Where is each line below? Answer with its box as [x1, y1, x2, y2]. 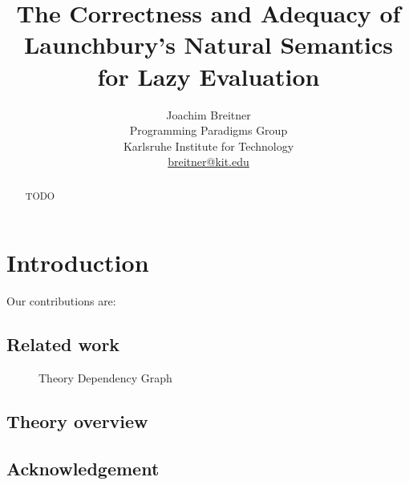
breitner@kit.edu [168, 153, 249, 170]
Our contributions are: [6, 293, 116, 309]
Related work [6, 332, 120, 357]
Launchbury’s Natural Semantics [23, 28, 394, 61]
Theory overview [6, 409, 148, 434]
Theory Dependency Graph [38, 370, 172, 386]
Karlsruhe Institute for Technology [123, 137, 294, 154]
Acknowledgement [6, 455, 160, 480]
